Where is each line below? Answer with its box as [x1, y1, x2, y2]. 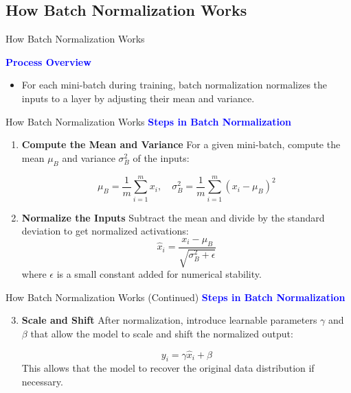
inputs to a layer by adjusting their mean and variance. [21, 91, 255, 105]
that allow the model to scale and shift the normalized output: [30, 326, 293, 340]
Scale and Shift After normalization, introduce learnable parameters [21, 313, 317, 327]
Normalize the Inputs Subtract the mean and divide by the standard [21, 210, 325, 224]
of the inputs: [133, 150, 190, 165]
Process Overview [5, 54, 91, 69]
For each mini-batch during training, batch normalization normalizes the [21, 78, 328, 92]
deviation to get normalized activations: [21, 224, 189, 238]
